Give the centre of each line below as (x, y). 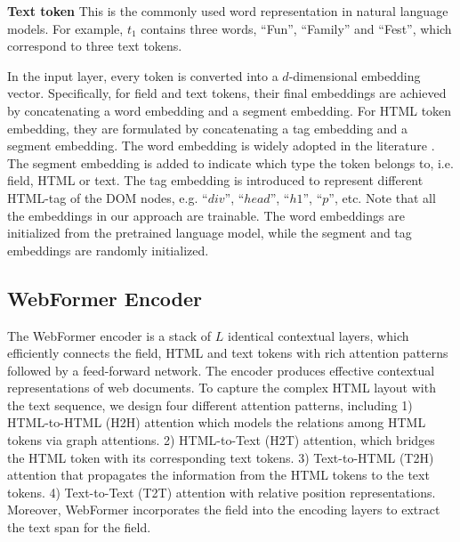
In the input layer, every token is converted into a (143, 75)
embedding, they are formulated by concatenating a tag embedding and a (208, 128)
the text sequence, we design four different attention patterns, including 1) (210, 404)
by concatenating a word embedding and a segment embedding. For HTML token (230, 110)
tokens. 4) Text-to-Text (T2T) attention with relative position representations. (222, 492)
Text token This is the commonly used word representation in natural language (228, 11)
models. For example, (65, 28)
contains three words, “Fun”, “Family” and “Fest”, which (296, 28)
